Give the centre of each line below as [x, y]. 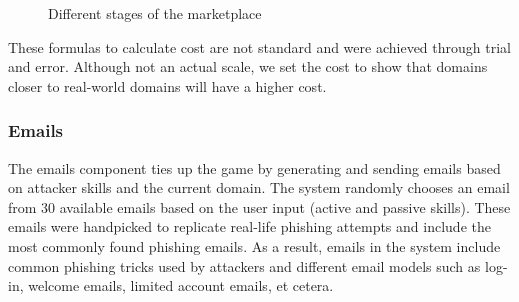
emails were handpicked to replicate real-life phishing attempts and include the [249, 226]
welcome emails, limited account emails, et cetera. [181, 285]
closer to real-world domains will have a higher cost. [167, 85]
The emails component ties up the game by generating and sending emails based [254, 167]
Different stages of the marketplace [155, 13]
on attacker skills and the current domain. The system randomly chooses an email [259, 187]
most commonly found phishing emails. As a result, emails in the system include [254, 245]
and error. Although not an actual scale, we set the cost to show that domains [248, 66]
